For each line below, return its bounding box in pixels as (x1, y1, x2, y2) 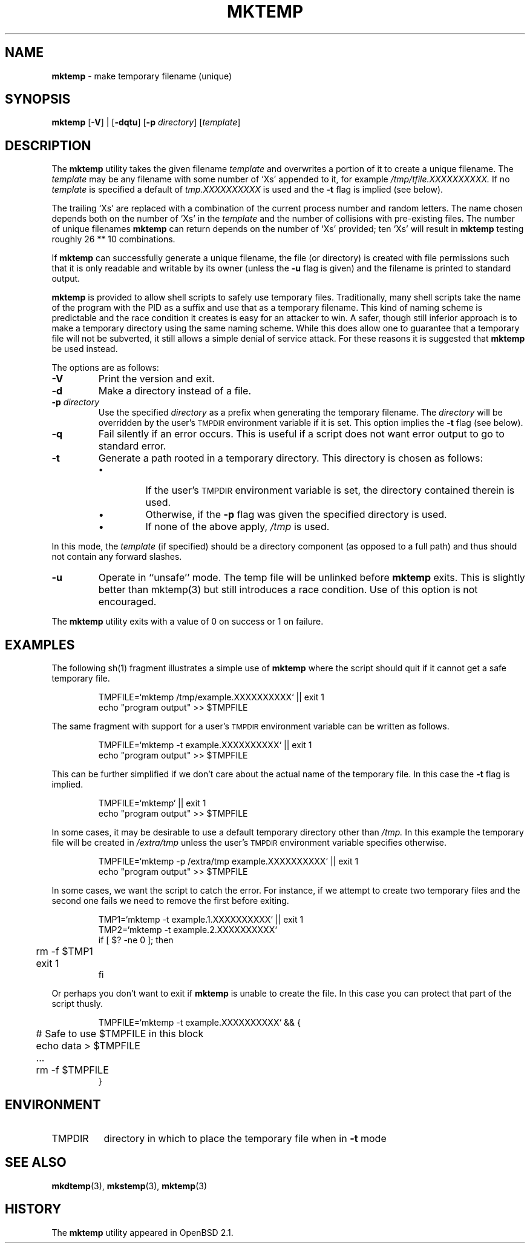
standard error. (98, 440, 166, 453)
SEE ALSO (5, 1155, 67, 1170)
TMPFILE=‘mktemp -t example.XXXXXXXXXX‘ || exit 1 (98, 740, 312, 751)
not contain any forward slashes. (51, 551, 182, 562)
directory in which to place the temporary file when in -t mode (103, 1132, 387, 1144)
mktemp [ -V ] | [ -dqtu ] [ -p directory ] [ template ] (51, 117, 241, 128)
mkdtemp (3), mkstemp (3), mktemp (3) (51, 1180, 208, 1191)
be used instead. (51, 344, 118, 354)
